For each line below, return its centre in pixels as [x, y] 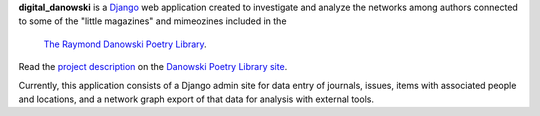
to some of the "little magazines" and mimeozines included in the [152, 21]
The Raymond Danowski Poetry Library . [125, 44]
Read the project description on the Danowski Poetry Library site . [153, 67]
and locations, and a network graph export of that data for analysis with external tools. [196, 99]
